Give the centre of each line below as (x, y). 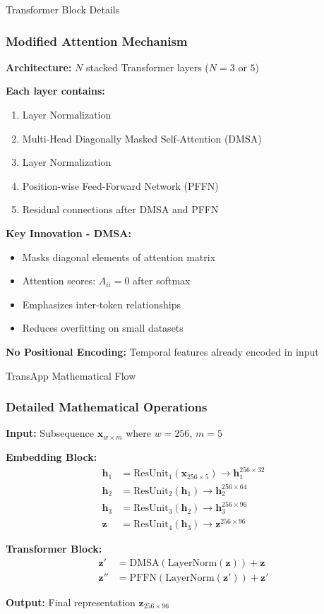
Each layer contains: (55, 91)
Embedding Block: (52, 456)
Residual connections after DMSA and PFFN (120, 209)
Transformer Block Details (63, 9)
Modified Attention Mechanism (97, 41)
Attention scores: (59, 281)
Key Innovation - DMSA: (68, 233)
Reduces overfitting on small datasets (103, 328)
